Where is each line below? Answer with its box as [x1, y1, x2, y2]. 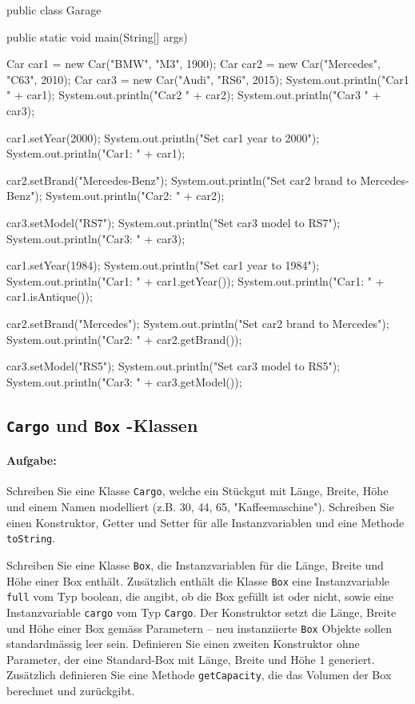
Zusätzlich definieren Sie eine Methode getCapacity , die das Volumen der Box [6, 666, 392, 683]
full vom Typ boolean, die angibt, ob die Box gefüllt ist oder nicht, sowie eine [6, 588, 394, 605]
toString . [6, 530, 56, 546]
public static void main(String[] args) [6, 28, 188, 45]
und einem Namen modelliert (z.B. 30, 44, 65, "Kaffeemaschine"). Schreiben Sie [6, 498, 394, 515]
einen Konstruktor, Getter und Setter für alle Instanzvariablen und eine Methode [6, 514, 405, 530]
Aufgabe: [6, 452, 57, 469]
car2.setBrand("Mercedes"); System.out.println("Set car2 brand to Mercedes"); [6, 314, 389, 331]
